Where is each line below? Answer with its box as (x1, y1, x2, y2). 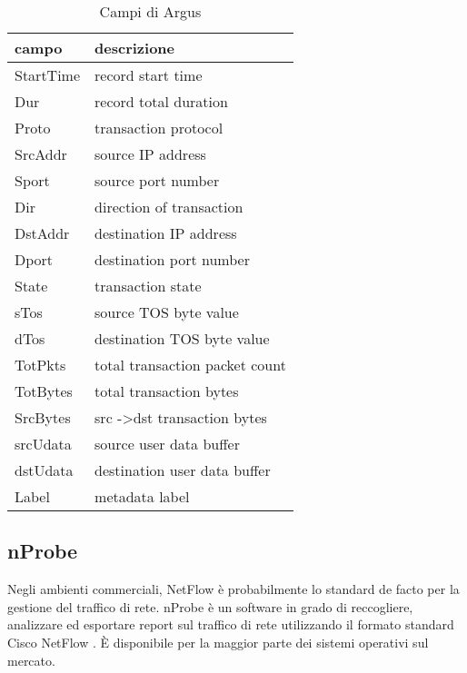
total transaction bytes (94, 381, 239, 401)
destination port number (94, 249, 250, 270)
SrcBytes (15, 407, 71, 428)
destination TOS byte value (94, 328, 270, 349)
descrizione (94, 37, 174, 58)
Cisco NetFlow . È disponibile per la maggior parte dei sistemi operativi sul (7, 632, 429, 651)
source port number (94, 170, 220, 191)
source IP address (94, 144, 206, 164)
